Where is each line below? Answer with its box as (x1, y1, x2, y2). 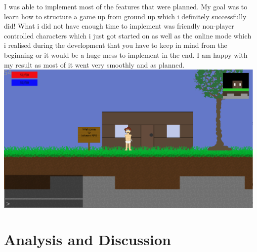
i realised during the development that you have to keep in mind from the (4, 40, 227, 50)
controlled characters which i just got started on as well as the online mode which (4, 30, 252, 40)
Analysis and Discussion (4, 229, 171, 249)
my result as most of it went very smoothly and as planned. (4, 59, 185, 70)
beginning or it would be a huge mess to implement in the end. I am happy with (4, 49, 248, 60)
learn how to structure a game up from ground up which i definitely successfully (4, 11, 247, 21)
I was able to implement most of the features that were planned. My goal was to (4, 1, 248, 11)
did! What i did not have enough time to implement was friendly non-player (4, 21, 234, 31)
